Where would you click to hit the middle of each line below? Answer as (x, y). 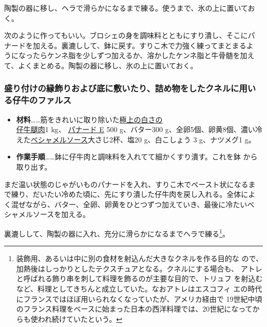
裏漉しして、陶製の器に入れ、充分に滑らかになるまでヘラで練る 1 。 (117, 233)
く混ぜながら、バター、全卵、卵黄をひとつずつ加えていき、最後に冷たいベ (129, 204)
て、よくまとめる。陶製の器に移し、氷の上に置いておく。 (101, 65)
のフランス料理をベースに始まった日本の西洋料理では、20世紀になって (134, 309)
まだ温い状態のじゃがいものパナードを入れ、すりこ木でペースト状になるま (130, 184)
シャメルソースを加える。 (47, 214)
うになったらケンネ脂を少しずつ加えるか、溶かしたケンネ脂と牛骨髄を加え (129, 55)
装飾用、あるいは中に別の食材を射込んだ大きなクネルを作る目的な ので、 (139, 258)
